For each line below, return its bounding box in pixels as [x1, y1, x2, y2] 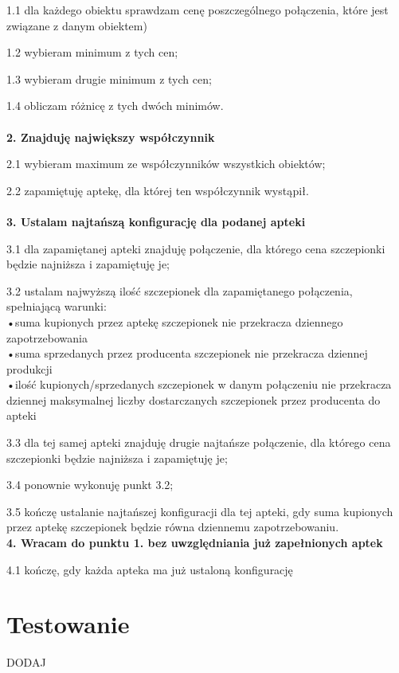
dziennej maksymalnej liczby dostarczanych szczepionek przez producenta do [6, 391, 381, 408]
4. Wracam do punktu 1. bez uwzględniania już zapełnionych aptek [6, 534, 383, 551]
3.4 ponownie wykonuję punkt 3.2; [6, 476, 174, 493]
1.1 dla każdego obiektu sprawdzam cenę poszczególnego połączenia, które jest [6, 2, 389, 18]
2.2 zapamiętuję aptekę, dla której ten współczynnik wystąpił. [6, 182, 309, 198]
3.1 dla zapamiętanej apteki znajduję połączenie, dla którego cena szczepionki [6, 240, 385, 256]
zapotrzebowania [6, 329, 88, 346]
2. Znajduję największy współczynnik [6, 128, 215, 145]
